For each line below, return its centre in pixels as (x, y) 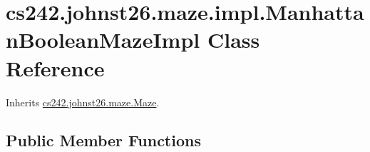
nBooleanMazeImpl (103, 40)
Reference (55, 67)
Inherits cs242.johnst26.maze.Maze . (83, 102)
